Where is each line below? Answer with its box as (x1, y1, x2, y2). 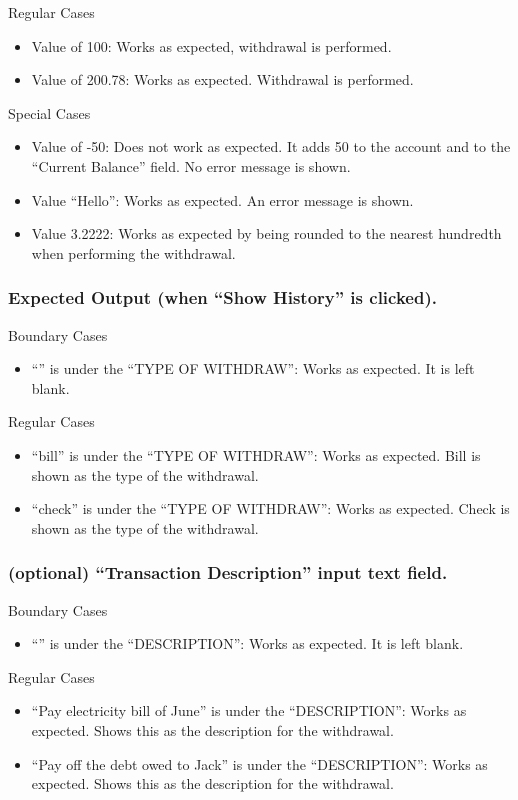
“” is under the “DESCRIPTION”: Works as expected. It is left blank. (31, 633, 464, 654)
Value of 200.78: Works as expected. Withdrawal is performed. (31, 69, 414, 90)
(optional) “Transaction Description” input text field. (8, 560, 448, 585)
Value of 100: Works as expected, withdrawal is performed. (31, 35, 392, 56)
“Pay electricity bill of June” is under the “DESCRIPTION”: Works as (31, 700, 467, 721)
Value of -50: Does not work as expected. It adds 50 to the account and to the (31, 136, 511, 157)
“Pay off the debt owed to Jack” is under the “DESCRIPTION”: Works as (31, 753, 488, 774)
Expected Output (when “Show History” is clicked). (8, 285, 437, 310)
